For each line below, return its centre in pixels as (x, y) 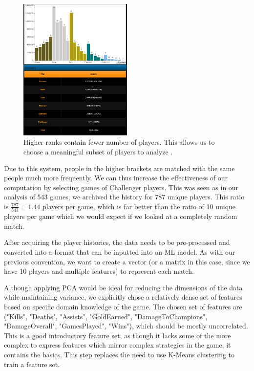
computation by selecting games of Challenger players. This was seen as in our (121, 187)
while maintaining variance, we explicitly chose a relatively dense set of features (123, 297)
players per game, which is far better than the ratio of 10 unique (139, 206)
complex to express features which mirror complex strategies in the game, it (117, 345)
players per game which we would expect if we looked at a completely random (121, 216)
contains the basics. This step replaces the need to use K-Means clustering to (119, 355)
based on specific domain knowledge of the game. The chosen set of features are (123, 307)
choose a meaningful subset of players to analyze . (98, 152)
